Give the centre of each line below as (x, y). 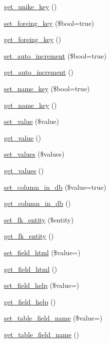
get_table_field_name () (42, 334)
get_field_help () (30, 301)
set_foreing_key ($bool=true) (49, 23)
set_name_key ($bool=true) (47, 88)
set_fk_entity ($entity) (39, 219)
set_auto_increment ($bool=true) (55, 55)
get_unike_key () (30, 6)
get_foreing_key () (33, 39)
